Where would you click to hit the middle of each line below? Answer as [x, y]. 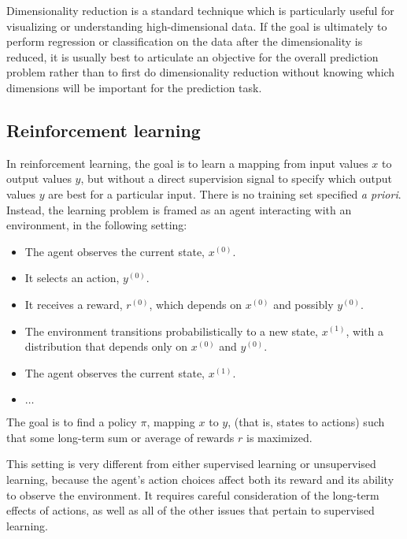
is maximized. [279, 437]
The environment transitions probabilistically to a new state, [172, 331]
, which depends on [195, 304]
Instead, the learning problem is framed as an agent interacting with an [179, 209]
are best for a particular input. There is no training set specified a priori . [225, 193]
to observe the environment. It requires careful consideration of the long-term [193, 494]
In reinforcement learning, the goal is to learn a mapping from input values [187, 163]
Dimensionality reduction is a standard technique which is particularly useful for [200, 10]
